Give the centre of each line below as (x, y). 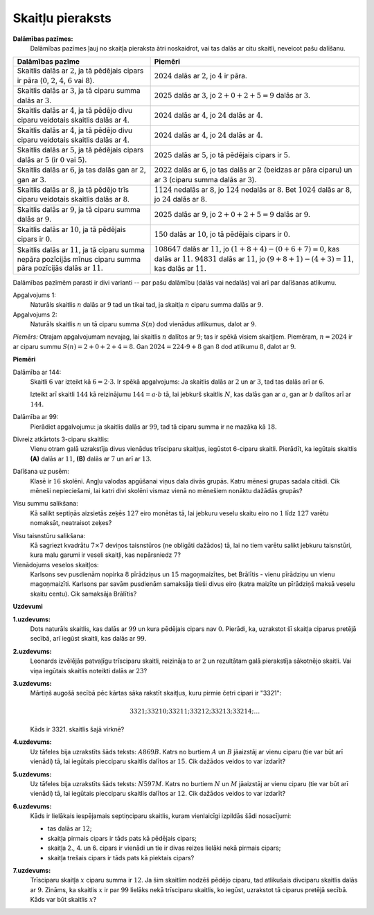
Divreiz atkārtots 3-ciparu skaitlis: (61, 439)
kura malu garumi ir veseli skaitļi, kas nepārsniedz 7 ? (106, 555)
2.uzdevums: (32, 651)
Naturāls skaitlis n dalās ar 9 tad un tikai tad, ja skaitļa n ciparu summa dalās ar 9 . (146, 305)
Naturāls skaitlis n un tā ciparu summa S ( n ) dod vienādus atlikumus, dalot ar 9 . (143, 324)
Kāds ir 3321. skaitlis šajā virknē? (77, 729)
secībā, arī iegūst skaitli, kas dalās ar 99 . (88, 639)
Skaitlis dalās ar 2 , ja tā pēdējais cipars (80, 71)
